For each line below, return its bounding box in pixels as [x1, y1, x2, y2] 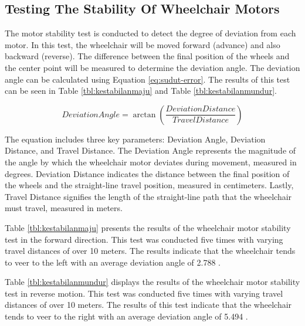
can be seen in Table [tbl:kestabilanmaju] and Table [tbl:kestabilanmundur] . [5, 84, 277, 97]
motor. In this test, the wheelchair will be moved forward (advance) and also [5, 38, 280, 50]
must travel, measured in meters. [5, 202, 123, 214]
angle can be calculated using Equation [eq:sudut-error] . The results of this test [5, 73, 290, 85]
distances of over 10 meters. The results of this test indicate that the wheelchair [5, 298, 292, 311]
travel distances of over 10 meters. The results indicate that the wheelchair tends [5, 244, 296, 257]
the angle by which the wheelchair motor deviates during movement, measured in [5, 155, 297, 168]
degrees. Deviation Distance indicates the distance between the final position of [5, 167, 290, 179]
